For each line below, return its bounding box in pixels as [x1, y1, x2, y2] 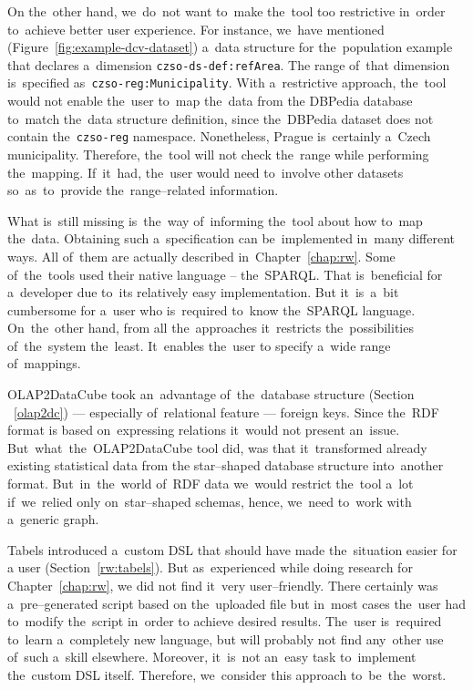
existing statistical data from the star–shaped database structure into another [7, 456, 444, 475]
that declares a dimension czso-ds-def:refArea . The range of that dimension [7, 55, 450, 74]
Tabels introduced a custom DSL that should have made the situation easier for [7, 540, 458, 559]
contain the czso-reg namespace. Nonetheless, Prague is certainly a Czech [7, 127, 431, 146]
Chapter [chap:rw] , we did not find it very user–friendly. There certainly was [7, 576, 438, 594]
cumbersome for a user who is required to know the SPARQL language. [7, 300, 416, 319]
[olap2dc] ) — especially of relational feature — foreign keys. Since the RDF [14, 402, 439, 421]
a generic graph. [7, 510, 99, 529]
